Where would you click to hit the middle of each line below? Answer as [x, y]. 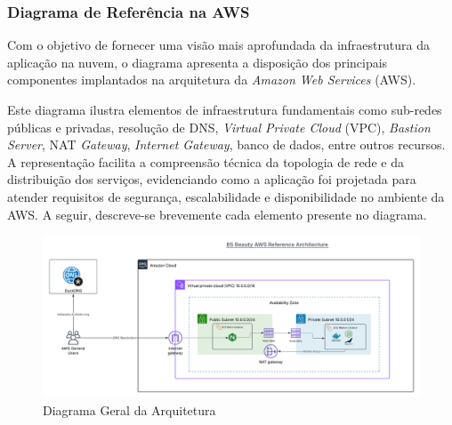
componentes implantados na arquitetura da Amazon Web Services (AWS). [212, 80]
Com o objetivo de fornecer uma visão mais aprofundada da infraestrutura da [218, 45]
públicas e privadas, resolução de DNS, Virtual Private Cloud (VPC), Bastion [219, 127]
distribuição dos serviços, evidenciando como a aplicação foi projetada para [212, 179]
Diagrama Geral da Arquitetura [129, 409]
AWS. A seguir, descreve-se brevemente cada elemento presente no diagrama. [217, 214]
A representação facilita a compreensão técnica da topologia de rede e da [206, 161]
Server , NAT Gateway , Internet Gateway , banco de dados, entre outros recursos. [226, 144]
